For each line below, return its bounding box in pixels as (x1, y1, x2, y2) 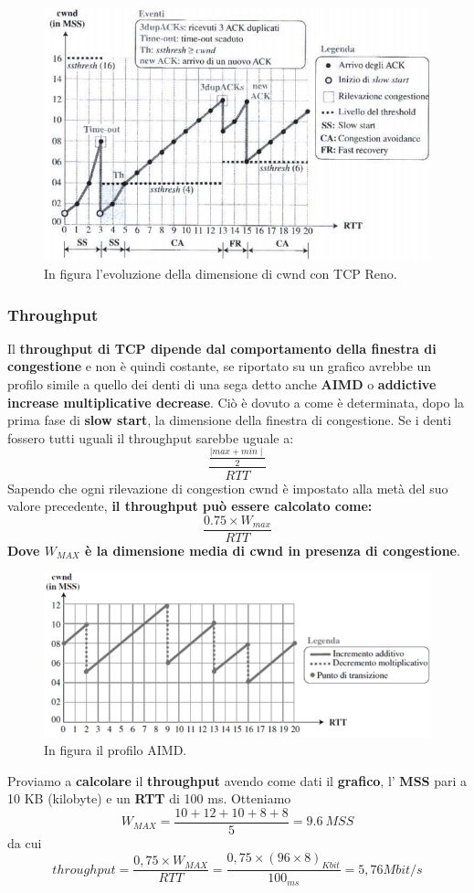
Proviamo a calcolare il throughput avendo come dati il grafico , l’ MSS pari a (7, 771, 468, 790)
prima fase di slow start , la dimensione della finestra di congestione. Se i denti (7, 410, 452, 430)
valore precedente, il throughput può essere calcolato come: (7, 496, 373, 516)
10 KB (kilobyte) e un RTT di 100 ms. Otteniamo (7, 789, 291, 808)
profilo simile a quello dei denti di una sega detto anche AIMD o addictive (7, 375, 437, 394)
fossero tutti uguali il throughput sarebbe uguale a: (7, 428, 294, 447)
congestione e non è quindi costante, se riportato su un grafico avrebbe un (7, 356, 432, 376)
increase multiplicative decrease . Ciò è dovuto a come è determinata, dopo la (7, 392, 465, 411)
